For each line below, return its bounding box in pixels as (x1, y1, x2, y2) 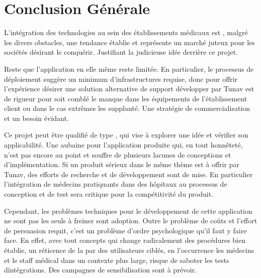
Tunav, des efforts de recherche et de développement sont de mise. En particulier (4, 169, 253, 179)
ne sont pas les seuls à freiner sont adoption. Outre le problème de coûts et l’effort (4, 215, 257, 226)
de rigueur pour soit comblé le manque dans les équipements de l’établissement (4, 93, 247, 103)
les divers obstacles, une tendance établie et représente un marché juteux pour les (4, 37, 255, 47)
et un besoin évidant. (4, 112, 69, 123)
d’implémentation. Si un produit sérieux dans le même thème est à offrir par (4, 159, 239, 170)
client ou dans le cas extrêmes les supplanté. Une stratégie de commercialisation (4, 103, 250, 113)
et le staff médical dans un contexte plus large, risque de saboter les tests (4, 254, 229, 265)
